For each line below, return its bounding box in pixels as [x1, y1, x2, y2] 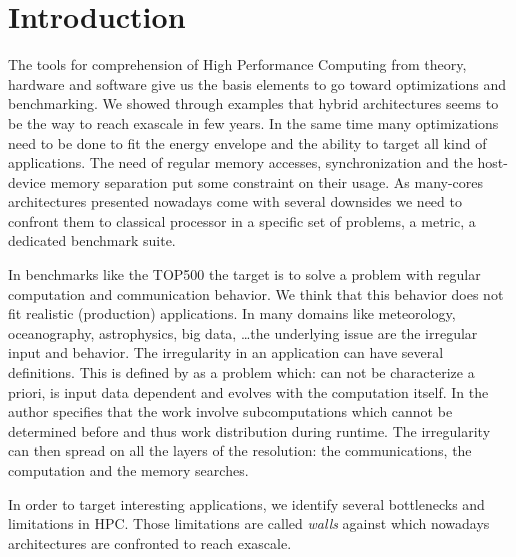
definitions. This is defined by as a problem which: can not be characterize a [8, 362, 475, 383]
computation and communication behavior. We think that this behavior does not [8, 283, 504, 304]
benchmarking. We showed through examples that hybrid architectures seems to [8, 93, 499, 114]
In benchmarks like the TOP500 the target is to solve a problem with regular [8, 264, 481, 285]
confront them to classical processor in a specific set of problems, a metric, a [8, 210, 476, 231]
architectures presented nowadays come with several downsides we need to [8, 191, 462, 212]
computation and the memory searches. [8, 460, 249, 480]
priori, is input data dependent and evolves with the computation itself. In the [8, 381, 489, 402]
